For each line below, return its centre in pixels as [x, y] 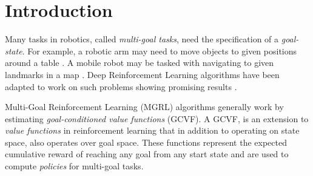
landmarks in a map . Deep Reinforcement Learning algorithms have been [142, 74]
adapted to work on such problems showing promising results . [121, 86]
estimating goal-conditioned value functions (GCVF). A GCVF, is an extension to [157, 118]
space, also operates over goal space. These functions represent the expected [146, 142]
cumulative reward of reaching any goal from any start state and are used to [147, 154]
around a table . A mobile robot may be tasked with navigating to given [140, 63]
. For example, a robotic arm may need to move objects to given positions [160, 51]
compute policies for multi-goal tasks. [74, 166]
